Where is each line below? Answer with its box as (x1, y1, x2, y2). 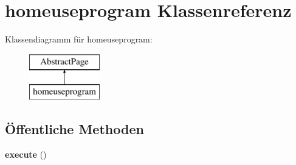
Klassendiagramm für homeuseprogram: (5, 33, 153, 45)
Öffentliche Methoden (5, 120, 144, 138)
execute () (5, 148, 47, 161)
